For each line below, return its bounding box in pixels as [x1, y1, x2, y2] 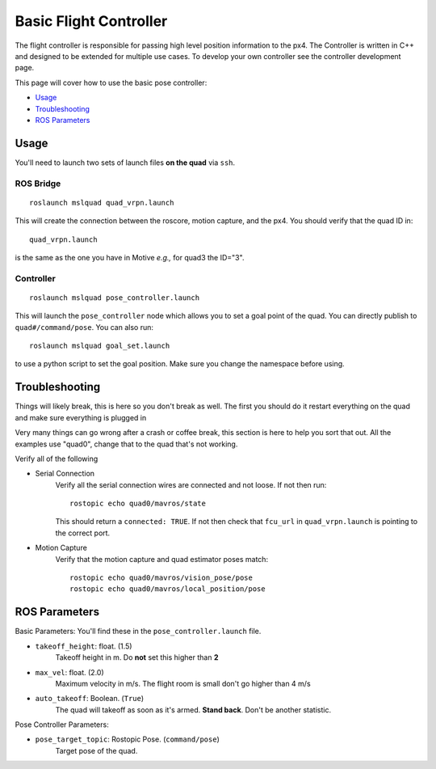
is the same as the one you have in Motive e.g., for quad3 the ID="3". [15, 252, 245, 262]
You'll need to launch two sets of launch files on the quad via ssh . [15, 158, 236, 167]
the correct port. [55, 528, 111, 538]
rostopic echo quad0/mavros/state [69, 499, 206, 509]
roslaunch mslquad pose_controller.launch [29, 293, 200, 302]
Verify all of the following [15, 454, 99, 463]
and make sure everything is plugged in [15, 412, 147, 422]
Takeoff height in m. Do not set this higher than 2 [55, 653, 219, 662]
